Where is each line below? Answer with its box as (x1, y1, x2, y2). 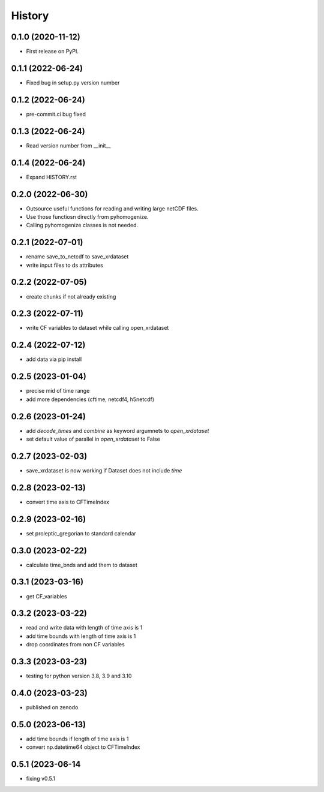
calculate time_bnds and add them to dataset (26, 561, 138, 568)
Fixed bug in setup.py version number (26, 79, 120, 86)
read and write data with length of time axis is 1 (26, 624, 143, 631)
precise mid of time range (26, 387, 90, 395)
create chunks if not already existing (26, 293, 116, 300)
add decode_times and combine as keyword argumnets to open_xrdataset (26, 427, 209, 434)
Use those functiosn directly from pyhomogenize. (26, 213, 149, 220)
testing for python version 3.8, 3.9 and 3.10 (26, 672, 132, 680)
